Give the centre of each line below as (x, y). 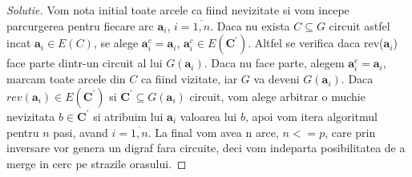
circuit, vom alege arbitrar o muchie (277, 96)
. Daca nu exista (250, 25)
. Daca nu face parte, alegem (274, 63)
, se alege (116, 43)
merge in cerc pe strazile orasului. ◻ (97, 163)
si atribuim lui (128, 116)
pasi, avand (81, 132)
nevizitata (31, 116)
